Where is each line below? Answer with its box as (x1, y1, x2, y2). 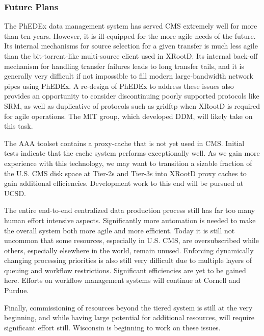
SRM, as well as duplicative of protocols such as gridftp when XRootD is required (4, 100, 260, 111)
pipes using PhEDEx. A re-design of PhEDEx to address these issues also (4, 80, 234, 91)
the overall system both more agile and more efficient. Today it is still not (4, 225, 235, 235)
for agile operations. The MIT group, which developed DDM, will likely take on (4, 110, 253, 121)
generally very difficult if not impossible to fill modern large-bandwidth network (4, 70, 253, 81)
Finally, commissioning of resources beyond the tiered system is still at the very (4, 302, 253, 313)
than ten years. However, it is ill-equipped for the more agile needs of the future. (4, 30, 256, 41)
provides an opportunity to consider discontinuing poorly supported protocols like (4, 90, 259, 101)
